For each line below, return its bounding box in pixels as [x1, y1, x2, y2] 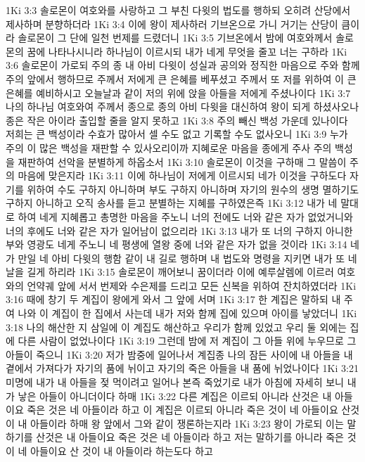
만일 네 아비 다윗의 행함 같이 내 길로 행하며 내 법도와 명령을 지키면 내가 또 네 [18, 250, 357, 265]
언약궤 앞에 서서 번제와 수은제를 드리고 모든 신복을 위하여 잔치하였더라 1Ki [27, 278, 357, 293]
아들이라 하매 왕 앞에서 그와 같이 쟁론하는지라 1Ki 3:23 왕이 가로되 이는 [30, 416, 344, 430]
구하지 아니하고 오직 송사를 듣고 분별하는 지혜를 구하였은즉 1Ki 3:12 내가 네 [6, 195, 338, 210]
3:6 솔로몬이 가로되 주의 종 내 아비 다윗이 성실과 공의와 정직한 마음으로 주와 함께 [6, 58, 360, 72]
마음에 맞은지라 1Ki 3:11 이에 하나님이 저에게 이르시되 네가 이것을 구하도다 [18, 168, 347, 183]
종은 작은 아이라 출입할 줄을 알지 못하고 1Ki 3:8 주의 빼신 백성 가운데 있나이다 [6, 113, 348, 127]
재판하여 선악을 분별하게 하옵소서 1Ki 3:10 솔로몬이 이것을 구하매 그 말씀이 [18, 154, 347, 169]
